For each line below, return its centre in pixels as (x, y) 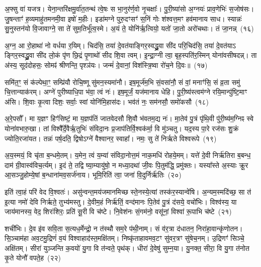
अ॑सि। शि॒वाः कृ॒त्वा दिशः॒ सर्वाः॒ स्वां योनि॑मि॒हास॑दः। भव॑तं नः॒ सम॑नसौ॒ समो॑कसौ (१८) (107, 101)
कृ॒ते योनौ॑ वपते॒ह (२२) (33, 258)
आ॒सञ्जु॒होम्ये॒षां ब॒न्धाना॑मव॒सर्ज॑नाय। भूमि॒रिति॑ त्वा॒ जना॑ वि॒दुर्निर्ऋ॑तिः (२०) (93, 175)
